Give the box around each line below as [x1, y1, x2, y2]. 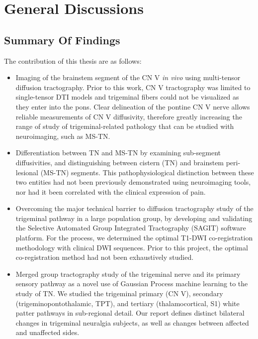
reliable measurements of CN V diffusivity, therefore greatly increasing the [15, 111, 242, 121]
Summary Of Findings [4, 32, 120, 47]
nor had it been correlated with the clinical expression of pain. [15, 186, 206, 197]
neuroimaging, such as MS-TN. [15, 130, 110, 141]
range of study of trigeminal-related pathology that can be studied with [15, 121, 234, 131]
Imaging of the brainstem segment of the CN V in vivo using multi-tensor [15, 72, 241, 83]
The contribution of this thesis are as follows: [4, 55, 142, 66]
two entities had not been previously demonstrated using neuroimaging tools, [15, 177, 251, 187]
